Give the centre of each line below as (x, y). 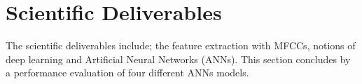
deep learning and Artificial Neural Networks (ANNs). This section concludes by (178, 59)
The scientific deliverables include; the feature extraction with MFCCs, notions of (181, 45)
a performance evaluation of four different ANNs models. (127, 73)
